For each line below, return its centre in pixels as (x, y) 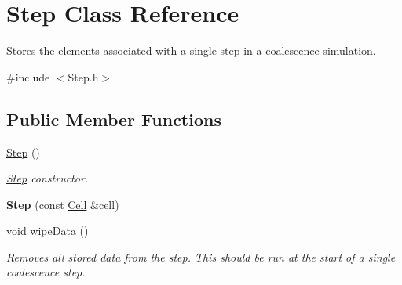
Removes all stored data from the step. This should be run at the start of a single (201, 256)
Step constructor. (48, 178)
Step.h (83, 76)
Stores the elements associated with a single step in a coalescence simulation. (191, 51)
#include (28, 76)
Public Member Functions (114, 119)
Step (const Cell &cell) (63, 204)
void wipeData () (48, 231)
